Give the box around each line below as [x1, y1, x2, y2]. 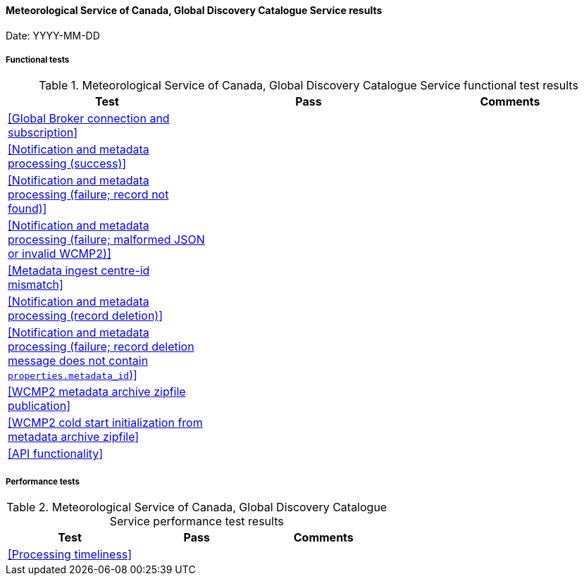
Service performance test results [109, 514, 284, 529]
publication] [8, 399, 71, 413]
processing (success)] [8, 156, 127, 171]
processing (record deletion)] [8, 308, 163, 323]
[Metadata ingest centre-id [8, 263, 150, 278]
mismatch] [8, 277, 63, 292]
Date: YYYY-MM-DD [6, 29, 100, 42]
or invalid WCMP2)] [8, 246, 111, 261]
